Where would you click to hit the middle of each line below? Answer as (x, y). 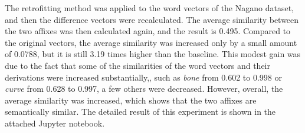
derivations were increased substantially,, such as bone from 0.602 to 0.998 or (144, 77)
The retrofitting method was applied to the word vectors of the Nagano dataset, (149, 8)
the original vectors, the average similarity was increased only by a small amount (151, 42)
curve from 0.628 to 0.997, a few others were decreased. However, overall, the (144, 89)
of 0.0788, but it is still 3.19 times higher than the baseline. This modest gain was (153, 54)
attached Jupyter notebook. (55, 123)
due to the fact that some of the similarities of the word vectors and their (137, 65)
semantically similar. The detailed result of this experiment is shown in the (140, 112)
